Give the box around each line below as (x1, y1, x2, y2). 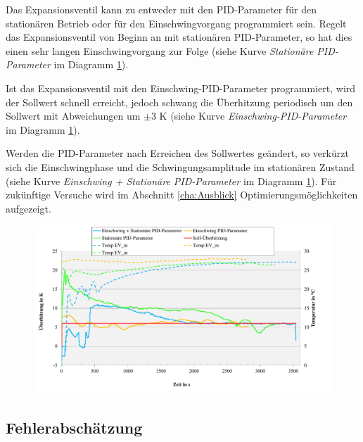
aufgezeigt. (6, 201, 51, 215)
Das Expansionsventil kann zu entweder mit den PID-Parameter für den (6, 2, 317, 16)
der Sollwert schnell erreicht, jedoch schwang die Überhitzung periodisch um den (6, 94, 353, 109)
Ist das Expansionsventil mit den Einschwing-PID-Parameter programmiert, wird (6, 80, 356, 95)
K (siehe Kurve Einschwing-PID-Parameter (159, 108, 347, 123)
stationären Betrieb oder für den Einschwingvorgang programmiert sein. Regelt (6, 15, 347, 30)
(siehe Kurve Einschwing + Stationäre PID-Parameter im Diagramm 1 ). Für (6, 173, 337, 188)
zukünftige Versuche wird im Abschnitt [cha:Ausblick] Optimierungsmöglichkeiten (6, 187, 358, 202)
